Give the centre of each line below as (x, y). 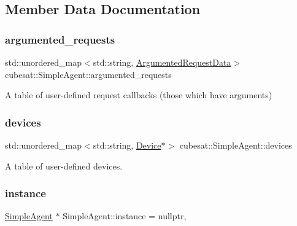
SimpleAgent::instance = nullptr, (125, 216)
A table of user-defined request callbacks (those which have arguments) (139, 95)
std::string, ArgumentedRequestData (162, 62)
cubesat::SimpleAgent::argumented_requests (88, 74)
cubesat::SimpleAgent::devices (236, 145)
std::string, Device (127, 145)
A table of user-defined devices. (64, 166)
